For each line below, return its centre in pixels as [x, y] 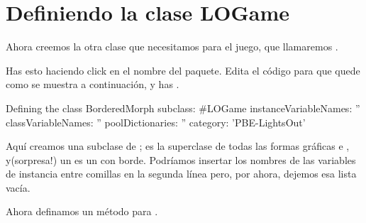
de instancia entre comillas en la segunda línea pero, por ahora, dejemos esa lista [181, 174]
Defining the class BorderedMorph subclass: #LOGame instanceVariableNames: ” [183, 108]
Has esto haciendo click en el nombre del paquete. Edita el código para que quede [183, 70]
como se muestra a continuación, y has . [93, 84]
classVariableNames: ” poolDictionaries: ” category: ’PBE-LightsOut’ [156, 122]
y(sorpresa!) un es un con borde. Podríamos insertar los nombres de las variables [181, 159]
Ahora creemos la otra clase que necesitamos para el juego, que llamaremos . [172, 47]
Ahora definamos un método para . [82, 211]
